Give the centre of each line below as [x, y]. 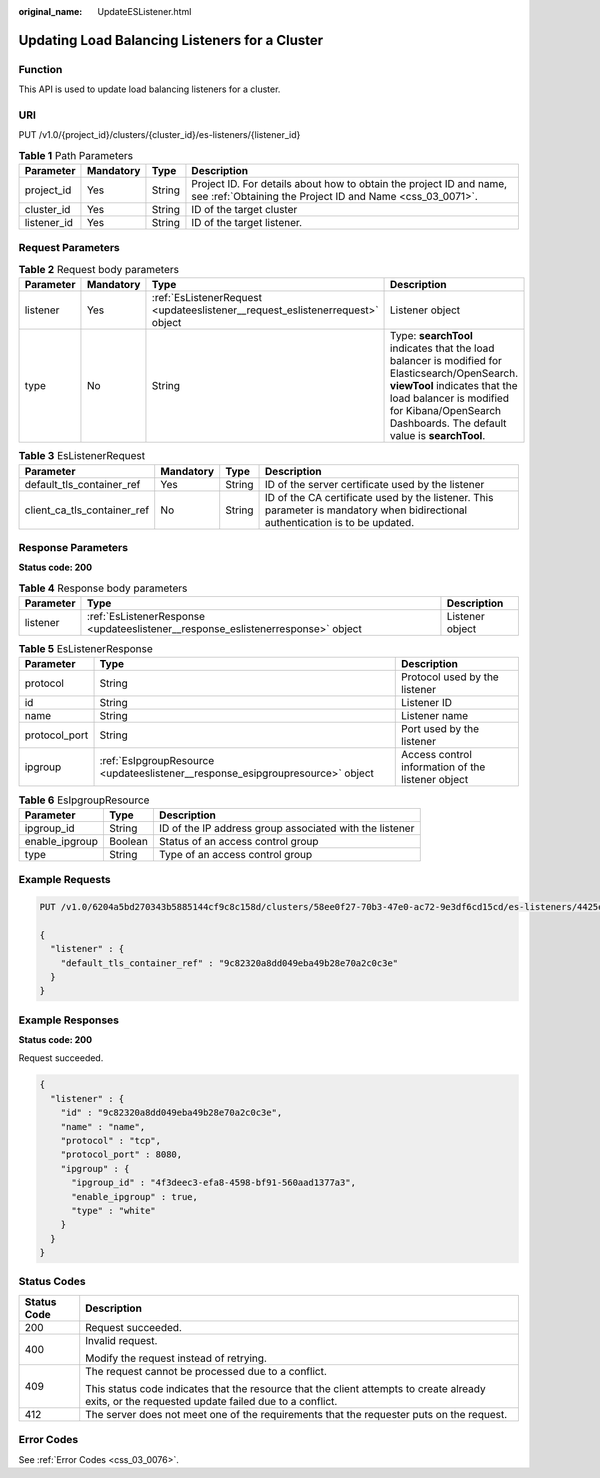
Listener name [435, 716]
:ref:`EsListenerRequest [206, 298]
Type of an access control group [235, 854]
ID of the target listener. [247, 223]
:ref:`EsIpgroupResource [157, 761]
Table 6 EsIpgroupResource [84, 800]
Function [40, 69]
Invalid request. [121, 1340]
